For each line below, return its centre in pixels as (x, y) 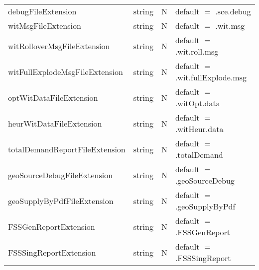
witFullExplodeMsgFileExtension (65, 71)
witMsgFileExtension (45, 26)
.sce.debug (233, 11)
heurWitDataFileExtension (55, 123)
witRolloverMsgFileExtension (59, 46)
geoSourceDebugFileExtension (61, 175)
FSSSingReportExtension (52, 252)
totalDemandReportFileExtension (67, 149)
